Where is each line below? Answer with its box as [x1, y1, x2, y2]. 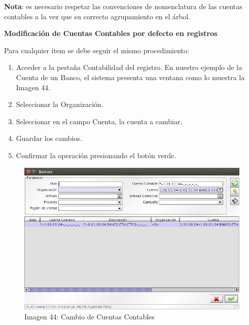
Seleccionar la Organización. [16, 99, 103, 110]
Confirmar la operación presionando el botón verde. [16, 150, 176, 160]
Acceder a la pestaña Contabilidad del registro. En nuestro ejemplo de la [16, 62, 242, 73]
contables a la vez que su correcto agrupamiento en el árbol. [4, 11, 191, 21]
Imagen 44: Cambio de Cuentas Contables [24, 311, 155, 321]
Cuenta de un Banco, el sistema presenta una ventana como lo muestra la [16, 71, 245, 82]
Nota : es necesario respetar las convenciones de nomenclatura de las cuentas [4, 1, 242, 11]
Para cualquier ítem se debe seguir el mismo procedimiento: [4, 45, 189, 55]
